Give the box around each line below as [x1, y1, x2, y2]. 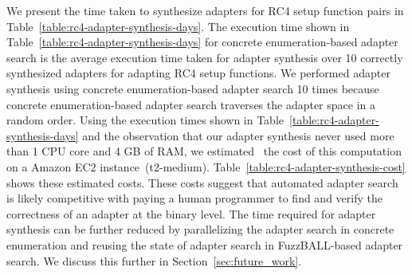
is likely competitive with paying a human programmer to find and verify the [6, 190, 383, 206]
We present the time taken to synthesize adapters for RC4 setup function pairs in [6, 2, 404, 18]
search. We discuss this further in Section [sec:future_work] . [6, 252, 302, 269]
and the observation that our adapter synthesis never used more [82, 127, 394, 143]
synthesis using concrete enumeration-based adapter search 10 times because [6, 80, 379, 96]
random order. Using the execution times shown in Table [6, 112, 284, 128]
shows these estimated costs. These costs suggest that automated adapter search [6, 174, 398, 191]
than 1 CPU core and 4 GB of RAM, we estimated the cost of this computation [6, 143, 402, 159]
